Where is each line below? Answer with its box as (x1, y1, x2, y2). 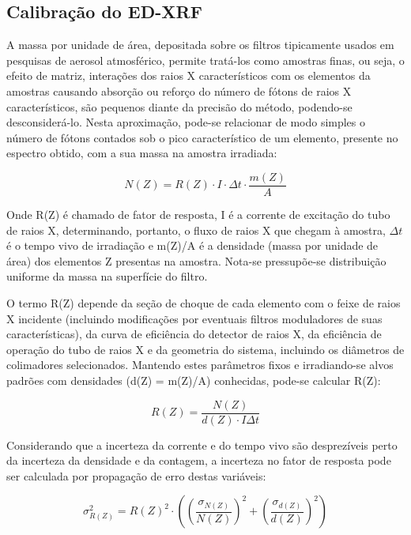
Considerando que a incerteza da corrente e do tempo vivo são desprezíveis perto (6, 436, 398, 453)
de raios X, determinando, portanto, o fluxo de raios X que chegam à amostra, (6, 221, 386, 238)
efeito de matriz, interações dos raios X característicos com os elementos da (6, 67, 371, 84)
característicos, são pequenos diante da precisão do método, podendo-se (6, 98, 353, 115)
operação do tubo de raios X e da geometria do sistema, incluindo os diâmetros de (6, 341, 405, 357)
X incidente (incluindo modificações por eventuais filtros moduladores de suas (6, 310, 383, 326)
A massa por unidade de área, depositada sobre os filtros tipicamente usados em (6, 36, 394, 53)
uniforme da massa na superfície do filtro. (6, 268, 208, 284)
